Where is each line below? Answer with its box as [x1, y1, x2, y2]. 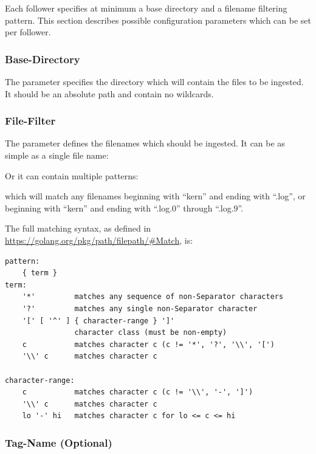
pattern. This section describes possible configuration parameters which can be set [5, 13, 312, 26]
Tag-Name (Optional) [5, 435, 112, 450]
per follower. [5, 26, 51, 38]
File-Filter [5, 113, 56, 128]
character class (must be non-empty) [74, 328, 227, 337]
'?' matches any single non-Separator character [22, 304, 258, 313]
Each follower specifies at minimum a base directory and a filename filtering [5, 2, 287, 14]
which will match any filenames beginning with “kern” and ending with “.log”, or [5, 190, 306, 202]
